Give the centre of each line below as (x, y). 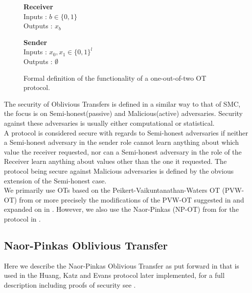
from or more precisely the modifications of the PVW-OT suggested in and (132, 199)
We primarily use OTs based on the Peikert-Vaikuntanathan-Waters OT (112, 190)
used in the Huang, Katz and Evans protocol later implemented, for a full (114, 275)
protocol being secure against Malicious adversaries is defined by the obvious (119, 170)
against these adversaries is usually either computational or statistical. (109, 123)
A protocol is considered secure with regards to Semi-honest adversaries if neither (126, 132)
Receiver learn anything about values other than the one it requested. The (115, 161)
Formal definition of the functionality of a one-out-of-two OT (115, 78)
